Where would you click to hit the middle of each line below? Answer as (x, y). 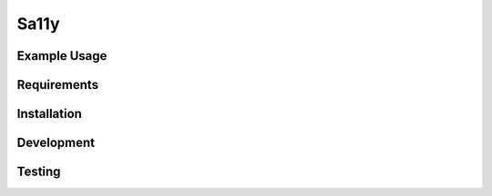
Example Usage (62, 56)
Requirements (58, 85)
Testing (39, 172)
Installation (49, 114)
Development (56, 143)
